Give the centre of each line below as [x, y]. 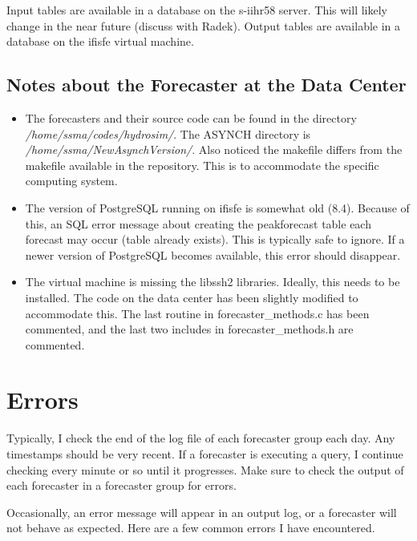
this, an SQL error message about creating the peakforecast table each [198, 223]
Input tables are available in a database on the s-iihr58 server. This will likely [197, 10]
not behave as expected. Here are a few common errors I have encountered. [191, 528]
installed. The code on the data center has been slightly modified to [192, 297]
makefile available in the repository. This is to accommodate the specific [202, 165]
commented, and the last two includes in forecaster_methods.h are [189, 329]
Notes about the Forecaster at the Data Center [206, 85]
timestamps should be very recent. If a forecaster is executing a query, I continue [205, 454]
